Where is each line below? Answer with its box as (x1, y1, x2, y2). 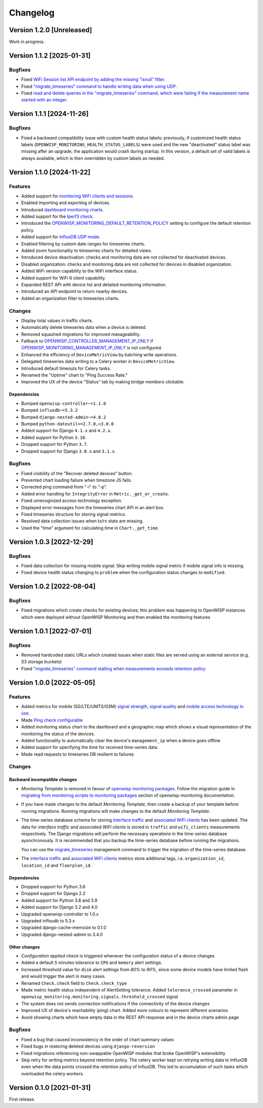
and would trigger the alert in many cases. (21, 974, 106, 979)
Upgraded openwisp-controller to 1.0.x (21, 911, 99, 917)
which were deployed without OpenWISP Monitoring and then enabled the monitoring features (21, 614, 210, 620)
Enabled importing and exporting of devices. (21, 200, 111, 206)
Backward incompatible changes (9, 777, 77, 783)
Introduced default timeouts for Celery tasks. (21, 365, 112, 371)
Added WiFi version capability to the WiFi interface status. (21, 268, 138, 274)
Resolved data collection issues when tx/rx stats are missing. (21, 518, 144, 524)
